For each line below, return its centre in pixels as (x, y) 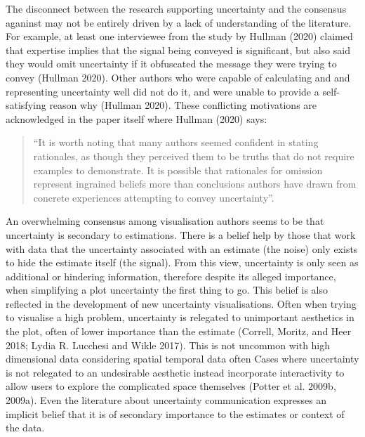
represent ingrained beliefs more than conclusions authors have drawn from (195, 184)
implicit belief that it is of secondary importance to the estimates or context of (175, 413)
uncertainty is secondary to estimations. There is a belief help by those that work (181, 234)
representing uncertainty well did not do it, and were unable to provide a (162, 91)
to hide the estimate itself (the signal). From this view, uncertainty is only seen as (182, 262)
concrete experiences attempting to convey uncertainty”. (154, 197)
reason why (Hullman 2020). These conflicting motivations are (183, 105)
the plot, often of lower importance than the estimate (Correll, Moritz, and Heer (179, 331)
